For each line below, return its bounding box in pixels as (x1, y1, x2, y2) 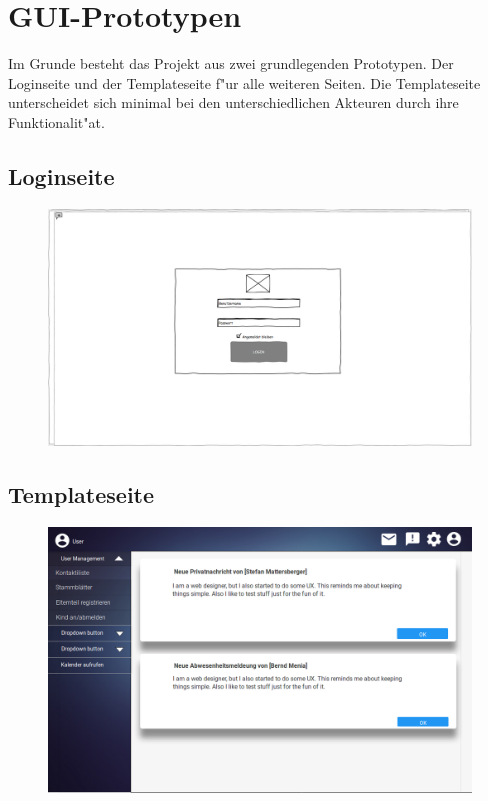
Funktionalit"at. (8, 111, 105, 132)
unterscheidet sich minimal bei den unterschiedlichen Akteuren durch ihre (8, 92, 459, 113)
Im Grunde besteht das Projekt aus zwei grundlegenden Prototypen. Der (8, 53, 454, 74)
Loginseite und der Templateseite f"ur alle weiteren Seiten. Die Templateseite (8, 72, 481, 93)
